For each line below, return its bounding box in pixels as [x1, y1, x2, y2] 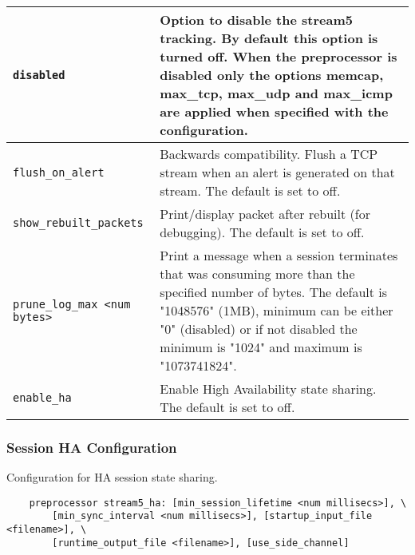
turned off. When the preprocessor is [160, 47, 397, 65]
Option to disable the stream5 [160, 10, 353, 29]
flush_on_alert [13, 165, 105, 179]
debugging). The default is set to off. [160, 223, 365, 241]
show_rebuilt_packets [13, 216, 144, 229]
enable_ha [13, 391, 72, 404]
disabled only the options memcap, [160, 65, 384, 84]
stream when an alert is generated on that [160, 163, 395, 181]
